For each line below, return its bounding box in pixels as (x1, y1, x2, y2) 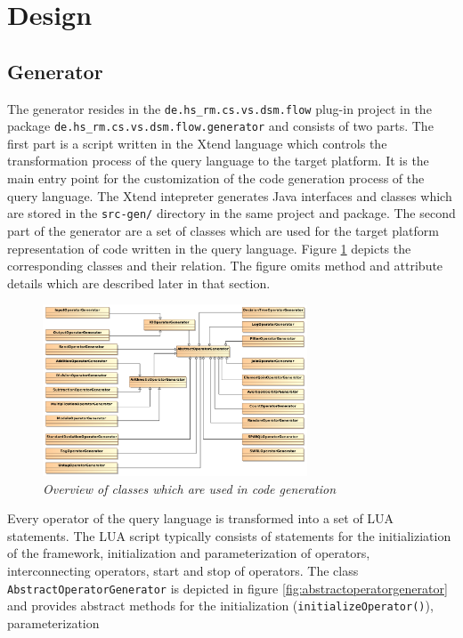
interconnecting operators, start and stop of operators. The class (7, 561, 359, 579)
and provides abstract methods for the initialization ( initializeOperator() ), (7, 596, 434, 615)
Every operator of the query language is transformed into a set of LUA (7, 509, 394, 528)
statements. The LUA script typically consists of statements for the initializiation (7, 526, 451, 545)
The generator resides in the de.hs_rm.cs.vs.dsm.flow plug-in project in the (7, 99, 432, 117)
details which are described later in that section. (7, 273, 271, 292)
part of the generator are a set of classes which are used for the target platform (7, 221, 439, 239)
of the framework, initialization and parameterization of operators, (7, 544, 370, 562)
